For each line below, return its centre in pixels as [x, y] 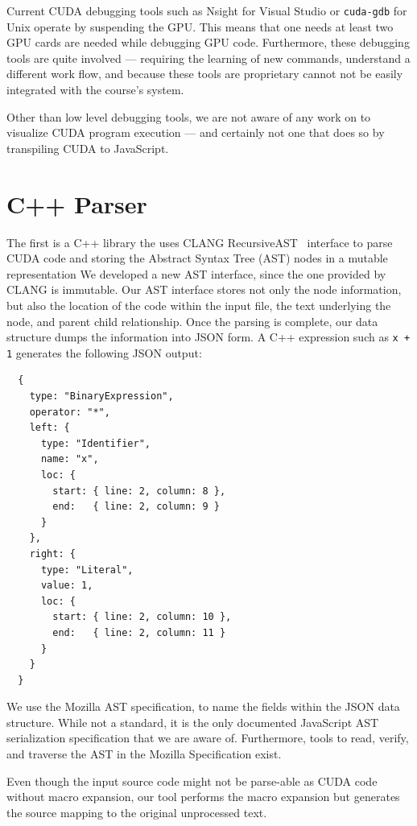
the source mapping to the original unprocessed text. [137, 812]
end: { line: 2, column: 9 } [136, 507]
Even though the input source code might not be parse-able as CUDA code [192, 781]
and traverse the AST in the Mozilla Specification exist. [144, 754]
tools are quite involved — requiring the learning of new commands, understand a [208, 58]
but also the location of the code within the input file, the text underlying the [199, 305]
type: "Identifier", [95, 443]
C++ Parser [77, 203]
